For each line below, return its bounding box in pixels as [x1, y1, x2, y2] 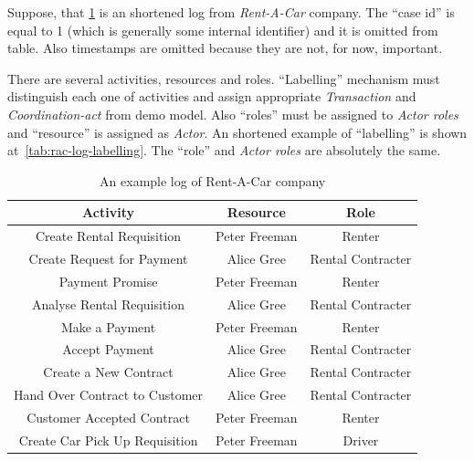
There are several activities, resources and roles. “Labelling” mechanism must [7, 68, 440, 88]
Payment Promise [58, 271, 158, 290]
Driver [342, 430, 379, 449]
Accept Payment [62, 340, 154, 359]
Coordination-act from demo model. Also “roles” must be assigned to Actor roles [7, 104, 458, 123]
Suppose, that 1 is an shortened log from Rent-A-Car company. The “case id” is [7, 3, 455, 21]
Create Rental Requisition [35, 226, 182, 246]
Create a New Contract [43, 362, 174, 382]
